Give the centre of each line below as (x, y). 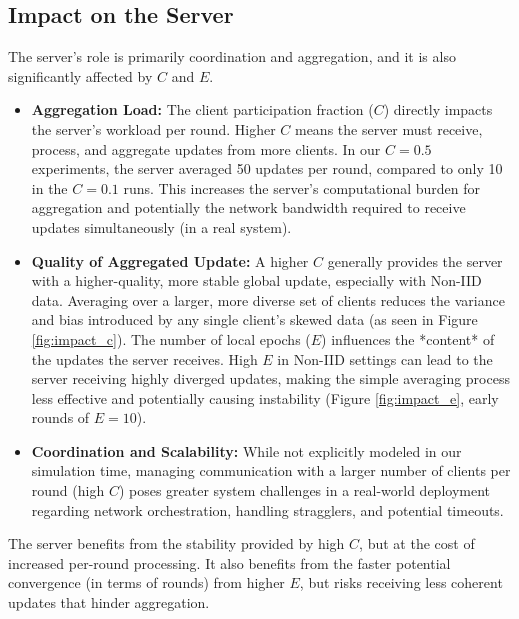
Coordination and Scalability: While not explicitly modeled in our (246, 450)
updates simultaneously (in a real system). (161, 226)
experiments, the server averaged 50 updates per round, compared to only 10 (267, 168)
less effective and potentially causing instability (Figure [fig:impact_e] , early (265, 397)
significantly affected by (80, 75)
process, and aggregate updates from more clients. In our (206, 148)
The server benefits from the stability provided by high (176, 543)
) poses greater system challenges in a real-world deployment (304, 490)
